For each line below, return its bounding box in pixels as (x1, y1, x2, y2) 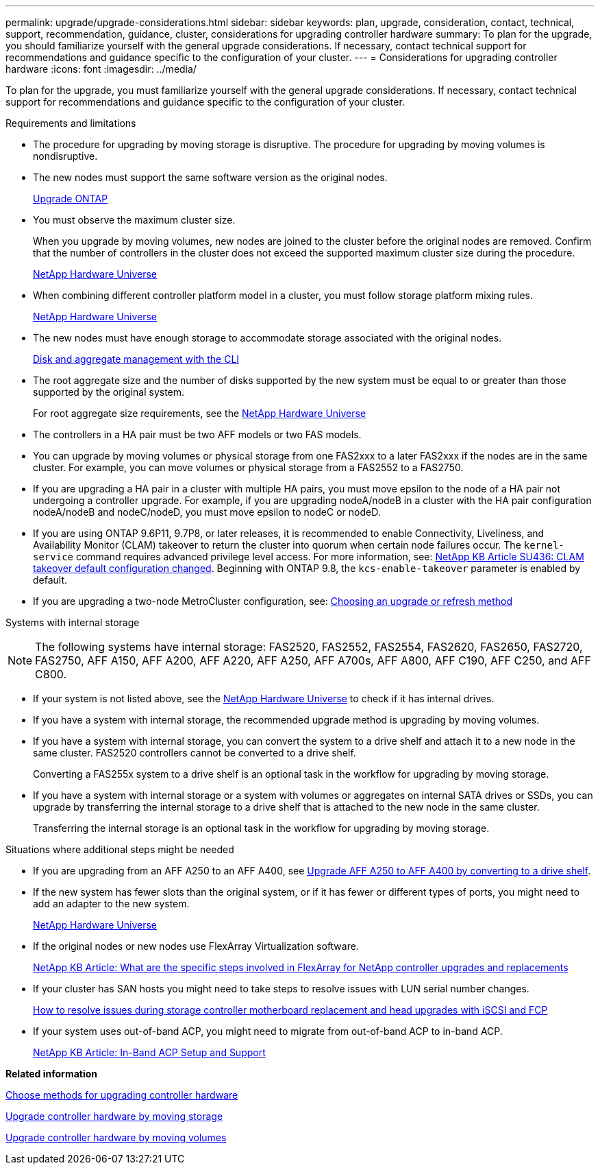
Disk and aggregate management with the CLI (33, 353, 240, 365)
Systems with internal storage (5, 617, 140, 628)
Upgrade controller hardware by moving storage (5, 1110, 223, 1122)
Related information (5, 1068, 98, 1079)
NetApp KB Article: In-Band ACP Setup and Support (33, 1047, 266, 1058)
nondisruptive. (33, 150, 98, 162)
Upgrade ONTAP (33, 193, 108, 204)
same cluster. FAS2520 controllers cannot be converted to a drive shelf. (33, 747, 356, 759)
